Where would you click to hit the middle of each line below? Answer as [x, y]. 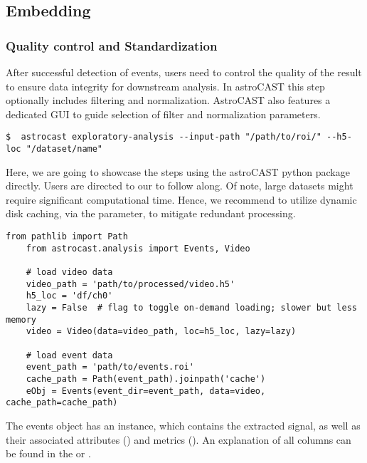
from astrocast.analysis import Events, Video [138, 248]
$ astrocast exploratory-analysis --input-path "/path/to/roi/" [164, 137]
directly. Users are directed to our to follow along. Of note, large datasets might [180, 186]
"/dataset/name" [64, 149]
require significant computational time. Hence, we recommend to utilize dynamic [181, 199]
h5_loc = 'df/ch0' [69, 296]
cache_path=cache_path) [62, 403]
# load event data [69, 355]
